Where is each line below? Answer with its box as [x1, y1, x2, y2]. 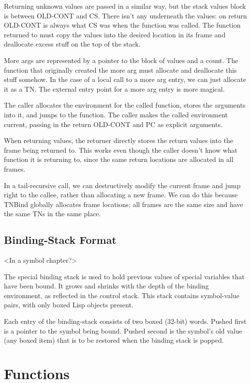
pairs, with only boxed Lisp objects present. [4, 300, 133, 310]
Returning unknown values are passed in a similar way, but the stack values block [4, 1, 246, 11]
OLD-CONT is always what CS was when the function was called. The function [4, 20, 241, 30]
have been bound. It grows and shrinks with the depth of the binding [4, 281, 209, 291]
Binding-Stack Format [4, 232, 117, 247]
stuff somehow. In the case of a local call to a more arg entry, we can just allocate [4, 74, 246, 84]
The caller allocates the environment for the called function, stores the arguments [4, 100, 246, 110]
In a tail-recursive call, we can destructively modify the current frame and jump [4, 180, 241, 190]
